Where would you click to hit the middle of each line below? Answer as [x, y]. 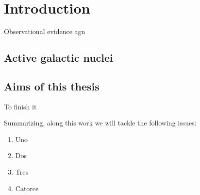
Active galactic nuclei [58, 58]
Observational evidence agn [45, 31]
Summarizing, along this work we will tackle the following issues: [100, 123]
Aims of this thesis [52, 86]
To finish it [20, 106]
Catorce [27, 188]
